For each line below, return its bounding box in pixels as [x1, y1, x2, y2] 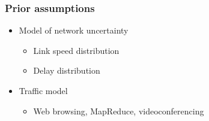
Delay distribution [33, 64, 100, 77]
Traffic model [19, 84, 68, 96]
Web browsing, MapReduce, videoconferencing [33, 104, 204, 117]
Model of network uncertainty [19, 24, 129, 37]
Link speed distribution [33, 44, 120, 56]
